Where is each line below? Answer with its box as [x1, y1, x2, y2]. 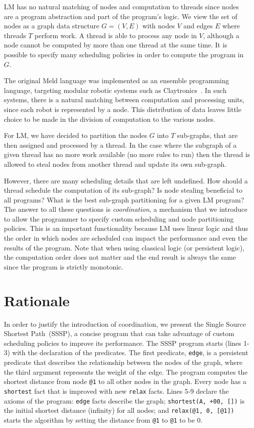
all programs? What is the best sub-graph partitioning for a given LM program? [4, 194, 244, 204]
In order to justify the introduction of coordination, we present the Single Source [4, 318, 246, 329]
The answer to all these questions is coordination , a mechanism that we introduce [4, 204, 248, 214]
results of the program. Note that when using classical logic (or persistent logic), [4, 242, 245, 252]
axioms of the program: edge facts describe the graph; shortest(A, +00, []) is [4, 395, 245, 405]
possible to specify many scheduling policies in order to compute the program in [4, 49, 244, 59]
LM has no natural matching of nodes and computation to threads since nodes [4, 1, 239, 11]
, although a [203, 30, 239, 40]
